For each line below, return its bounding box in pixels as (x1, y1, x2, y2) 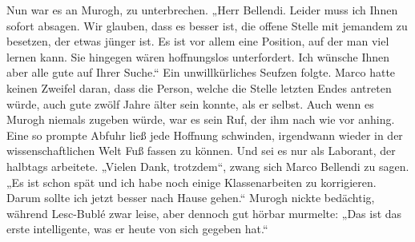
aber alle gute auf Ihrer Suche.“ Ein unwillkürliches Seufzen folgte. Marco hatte (6, 64, 396, 81)
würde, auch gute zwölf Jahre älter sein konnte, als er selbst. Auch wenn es (6, 95, 374, 112)
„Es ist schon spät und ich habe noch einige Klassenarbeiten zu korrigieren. (6, 173, 377, 190)
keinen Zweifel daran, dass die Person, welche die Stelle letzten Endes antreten (6, 79, 392, 96)
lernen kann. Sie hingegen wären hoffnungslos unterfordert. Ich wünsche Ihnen (6, 48, 390, 65)
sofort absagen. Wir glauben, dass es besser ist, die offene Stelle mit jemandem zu (6, 17, 408, 34)
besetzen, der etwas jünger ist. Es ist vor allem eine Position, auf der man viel (6, 33, 389, 50)
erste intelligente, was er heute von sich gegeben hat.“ (6, 220, 268, 237)
